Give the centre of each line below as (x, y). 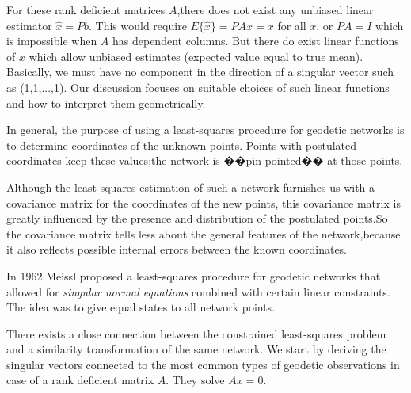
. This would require (138, 25)
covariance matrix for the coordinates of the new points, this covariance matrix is (204, 202)
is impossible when (52, 41)
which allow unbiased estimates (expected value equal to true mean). (196, 56)
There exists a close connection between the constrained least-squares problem (196, 333)
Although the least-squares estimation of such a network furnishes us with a (191, 187)
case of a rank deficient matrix (80, 380)
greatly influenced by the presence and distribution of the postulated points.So (197, 218)
